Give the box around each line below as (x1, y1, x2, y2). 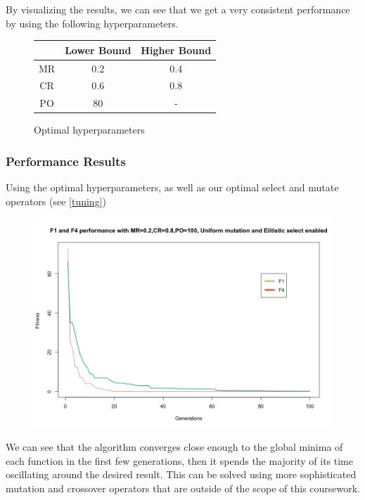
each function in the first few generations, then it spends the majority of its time (6, 453, 354, 468)
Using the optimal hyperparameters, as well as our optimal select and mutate (6, 180, 339, 195)
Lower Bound (65, 42, 132, 57)
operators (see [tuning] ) (6, 193, 106, 208)
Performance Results (6, 152, 126, 169)
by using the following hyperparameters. (6, 15, 179, 30)
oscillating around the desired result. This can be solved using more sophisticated (6, 467, 357, 482)
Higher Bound (141, 42, 212, 57)
